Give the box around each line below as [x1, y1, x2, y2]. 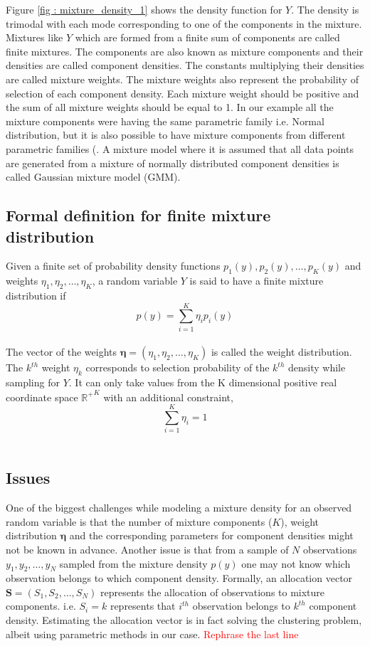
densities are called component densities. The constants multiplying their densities [6, 58, 364, 73]
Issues [6, 467, 51, 489]
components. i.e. [6, 598, 76, 613]
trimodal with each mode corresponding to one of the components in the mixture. [6, 16, 362, 31]
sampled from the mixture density [59, 556, 208, 571]
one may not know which [241, 556, 351, 571]
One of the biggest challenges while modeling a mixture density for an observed [6, 500, 352, 515]
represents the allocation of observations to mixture [100, 584, 325, 599]
